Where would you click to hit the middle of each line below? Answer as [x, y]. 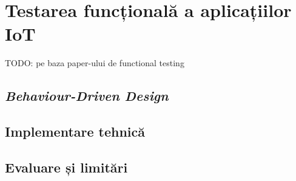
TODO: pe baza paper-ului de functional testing [95, 63]
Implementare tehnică [75, 131]
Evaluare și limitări [66, 167]
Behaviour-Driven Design [87, 96]
